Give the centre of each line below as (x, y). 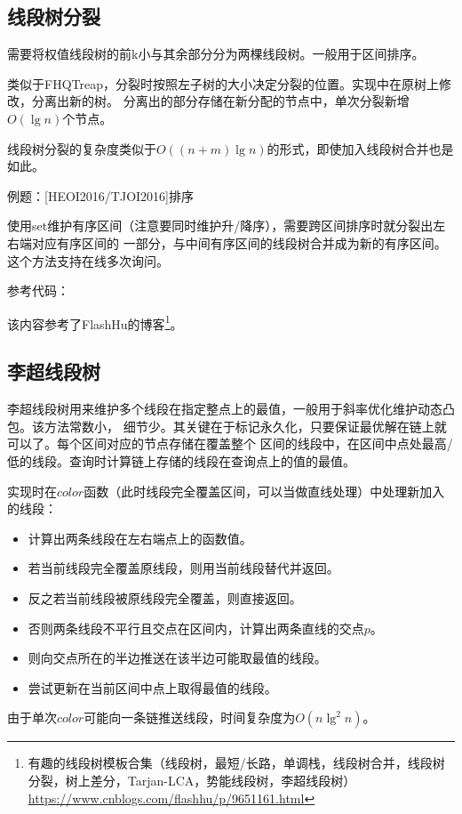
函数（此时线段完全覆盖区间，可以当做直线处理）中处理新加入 (264, 491)
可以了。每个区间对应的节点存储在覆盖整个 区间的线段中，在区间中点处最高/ (230, 443)
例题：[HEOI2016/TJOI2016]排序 (101, 195)
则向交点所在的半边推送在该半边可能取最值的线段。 (177, 658)
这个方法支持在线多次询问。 (88, 260)
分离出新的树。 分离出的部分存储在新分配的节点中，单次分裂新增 (220, 101)
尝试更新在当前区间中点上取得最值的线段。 (152, 687)
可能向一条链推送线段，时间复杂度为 (190, 717)
